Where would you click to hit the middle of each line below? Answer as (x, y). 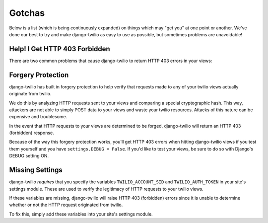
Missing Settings (36, 170)
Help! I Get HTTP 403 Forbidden (60, 49)
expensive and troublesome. (38, 117)
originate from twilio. (30, 94)
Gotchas (27, 13)
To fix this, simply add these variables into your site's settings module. (81, 214)
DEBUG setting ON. (29, 156)
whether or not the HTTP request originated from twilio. (66, 205)
